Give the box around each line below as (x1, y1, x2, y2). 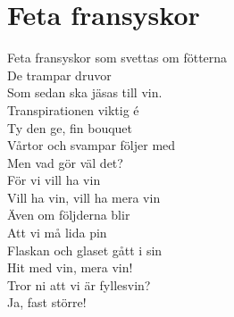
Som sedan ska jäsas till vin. (7, 83, 163, 102)
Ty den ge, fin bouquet (7, 118, 133, 137)
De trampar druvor (7, 65, 112, 84)
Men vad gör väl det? (7, 153, 123, 171)
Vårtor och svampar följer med (7, 136, 176, 154)
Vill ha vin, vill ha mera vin (7, 188, 161, 206)
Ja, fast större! (7, 293, 87, 312)
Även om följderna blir (7, 205, 130, 224)
